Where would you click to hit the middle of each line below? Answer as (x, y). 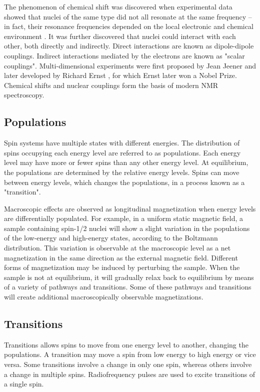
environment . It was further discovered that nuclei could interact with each (120, 36)
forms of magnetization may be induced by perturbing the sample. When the (122, 267)
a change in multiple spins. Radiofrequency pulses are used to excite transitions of (130, 374)
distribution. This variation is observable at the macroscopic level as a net (117, 248)
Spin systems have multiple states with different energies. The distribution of (122, 143)
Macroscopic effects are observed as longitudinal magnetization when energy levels (130, 208)
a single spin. (24, 384)
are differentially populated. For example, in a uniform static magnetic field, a (124, 218)
